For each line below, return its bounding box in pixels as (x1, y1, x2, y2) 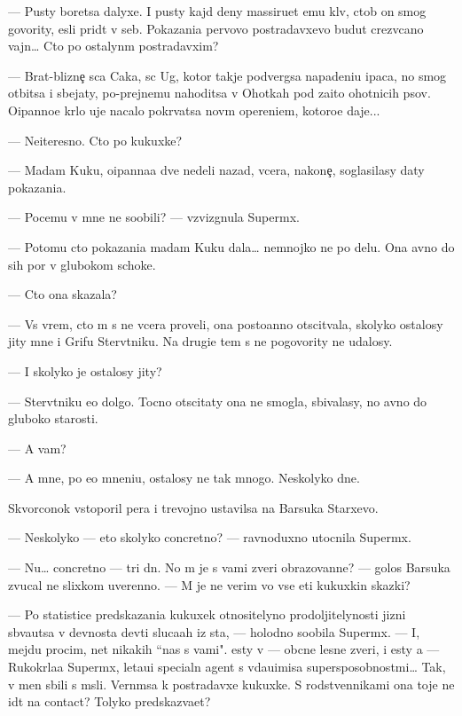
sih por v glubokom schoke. (8, 255, 156, 273)
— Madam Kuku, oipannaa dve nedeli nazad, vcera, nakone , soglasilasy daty (8, 161, 425, 179)
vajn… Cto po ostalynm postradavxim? (8, 36, 219, 55)
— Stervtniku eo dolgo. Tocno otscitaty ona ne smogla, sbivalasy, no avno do (8, 391, 427, 410)
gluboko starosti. (8, 409, 98, 428)
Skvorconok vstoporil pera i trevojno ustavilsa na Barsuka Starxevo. (8, 498, 379, 516)
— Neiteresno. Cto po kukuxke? (8, 130, 183, 149)
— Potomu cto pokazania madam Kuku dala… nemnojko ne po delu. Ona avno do (8, 237, 455, 256)
